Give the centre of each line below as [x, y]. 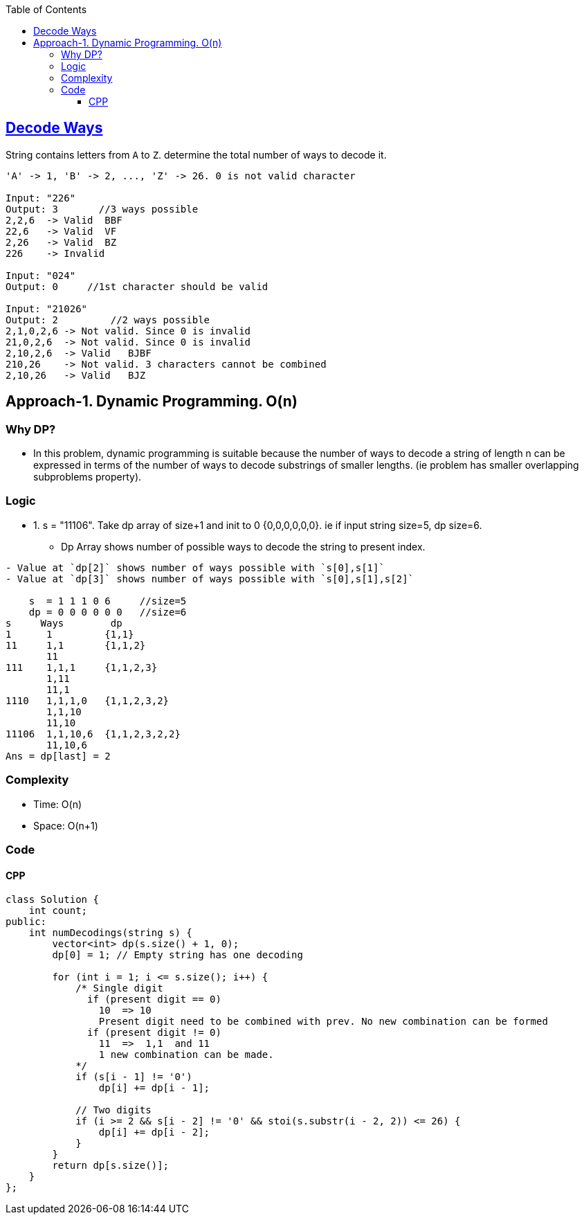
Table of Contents [46, 9]
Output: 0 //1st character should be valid [137, 286]
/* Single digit [119, 988]
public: [26, 922]
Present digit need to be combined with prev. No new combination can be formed [323, 1022]
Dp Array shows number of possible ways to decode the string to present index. [243, 546]
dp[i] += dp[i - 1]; [154, 1088]
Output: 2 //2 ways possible [108, 320]
